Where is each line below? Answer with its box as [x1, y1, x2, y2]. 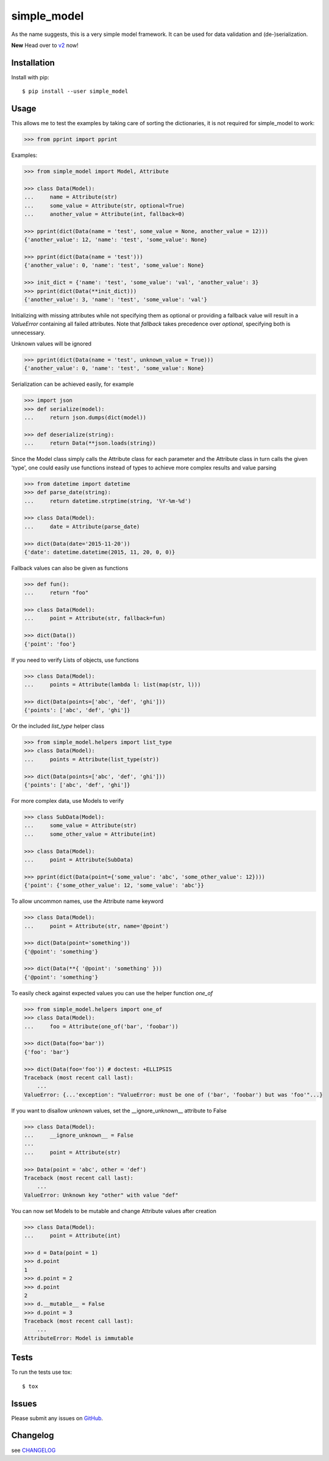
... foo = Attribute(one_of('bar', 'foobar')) [24, 1023, 179, 1030]
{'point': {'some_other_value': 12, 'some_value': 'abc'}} [24, 882, 204, 889]
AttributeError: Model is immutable [24, 1335, 134, 1341]
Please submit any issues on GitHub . [11, 1414, 104, 1422]
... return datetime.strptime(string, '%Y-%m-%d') [24, 498, 191, 504]
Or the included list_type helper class [11, 722, 105, 730]
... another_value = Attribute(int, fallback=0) [24, 211, 185, 218]
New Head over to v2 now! [11, 42, 79, 49]
